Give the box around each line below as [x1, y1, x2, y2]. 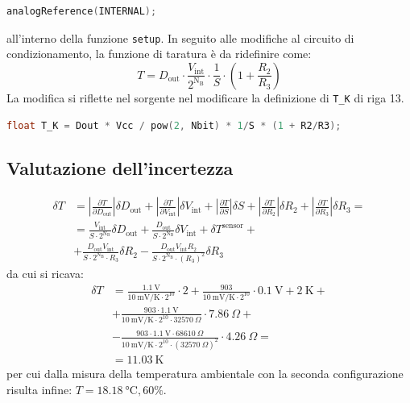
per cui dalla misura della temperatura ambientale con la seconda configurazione [6, 364, 404, 381]
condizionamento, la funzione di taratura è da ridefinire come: [6, 45, 312, 62]
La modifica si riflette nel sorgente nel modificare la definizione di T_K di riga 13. [6, 89, 404, 106]
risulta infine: [6, 380, 72, 397]
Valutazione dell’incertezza [6, 156, 234, 181]
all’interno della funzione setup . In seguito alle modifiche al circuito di [6, 29, 354, 46]
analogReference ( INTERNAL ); [6, 6, 157, 17]
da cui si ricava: [6, 265, 84, 282]
